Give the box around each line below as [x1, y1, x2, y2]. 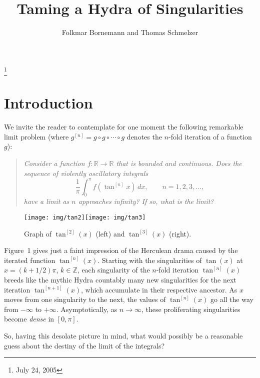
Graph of [24, 228, 51, 238]
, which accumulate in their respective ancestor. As [81, 284, 237, 294]
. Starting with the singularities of [97, 254, 202, 265]
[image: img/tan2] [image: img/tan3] [24, 214, 146, 221]
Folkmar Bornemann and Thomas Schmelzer [61, 27, 198, 37]
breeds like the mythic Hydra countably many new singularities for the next [4, 274, 236, 285]
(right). [169, 228, 191, 238]
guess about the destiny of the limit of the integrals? [4, 340, 165, 350]
